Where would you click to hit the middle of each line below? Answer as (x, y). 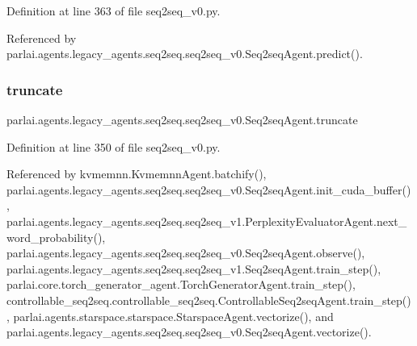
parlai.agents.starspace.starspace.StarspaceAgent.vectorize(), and (173, 316)
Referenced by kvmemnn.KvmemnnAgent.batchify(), (137, 174)
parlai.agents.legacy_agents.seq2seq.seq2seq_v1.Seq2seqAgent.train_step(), (194, 268)
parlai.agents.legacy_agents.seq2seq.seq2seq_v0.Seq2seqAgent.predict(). (185, 54)
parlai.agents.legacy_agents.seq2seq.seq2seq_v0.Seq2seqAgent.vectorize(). (189, 332)
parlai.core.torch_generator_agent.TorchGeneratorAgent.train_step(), (181, 284)
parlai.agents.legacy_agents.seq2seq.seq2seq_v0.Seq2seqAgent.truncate (182, 119)
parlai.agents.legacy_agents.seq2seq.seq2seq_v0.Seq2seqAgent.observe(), (186, 253)
